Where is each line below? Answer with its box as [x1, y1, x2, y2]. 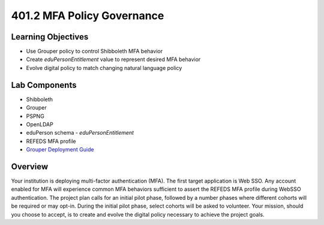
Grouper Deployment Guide [26, 146, 94, 153]
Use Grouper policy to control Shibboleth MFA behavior [26, 48, 163, 55]
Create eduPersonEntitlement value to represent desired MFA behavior [26, 56, 201, 63]
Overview [11, 162, 49, 172]
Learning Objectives [11, 32, 89, 42]
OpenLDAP [26, 120, 53, 128]
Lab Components [11, 80, 77, 90]
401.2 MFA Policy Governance [11, 9, 164, 22]
